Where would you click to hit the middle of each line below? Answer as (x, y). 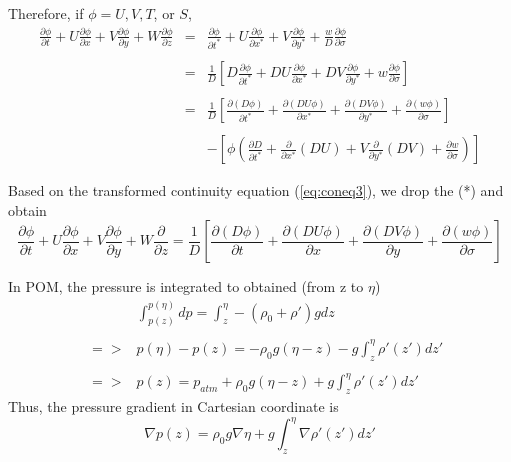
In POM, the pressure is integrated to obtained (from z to (186, 286)
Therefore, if (46, 13)
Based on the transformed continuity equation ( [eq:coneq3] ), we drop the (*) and (256, 190)
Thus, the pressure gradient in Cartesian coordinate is (173, 406)
